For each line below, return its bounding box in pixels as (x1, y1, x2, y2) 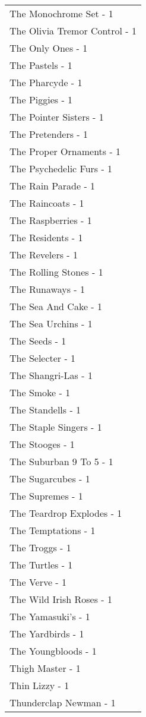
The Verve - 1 (9, 575, 67, 589)
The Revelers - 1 (9, 248, 78, 261)
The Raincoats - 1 (9, 196, 84, 210)
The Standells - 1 (9, 403, 81, 416)
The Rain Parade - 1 (9, 179, 96, 192)
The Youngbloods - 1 (9, 644, 97, 658)
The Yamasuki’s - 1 (9, 609, 90, 623)
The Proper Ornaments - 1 (9, 144, 121, 158)
